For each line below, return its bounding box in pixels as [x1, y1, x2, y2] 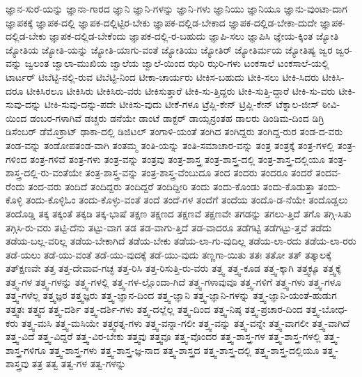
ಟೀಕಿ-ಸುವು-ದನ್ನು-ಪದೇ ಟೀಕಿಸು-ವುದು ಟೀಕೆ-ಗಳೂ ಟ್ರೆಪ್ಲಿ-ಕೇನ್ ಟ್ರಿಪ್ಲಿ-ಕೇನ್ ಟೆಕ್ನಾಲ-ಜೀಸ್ [44, 97, 320, 111]
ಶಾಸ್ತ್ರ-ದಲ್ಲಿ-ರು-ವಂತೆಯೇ [6, 165, 82, 180]
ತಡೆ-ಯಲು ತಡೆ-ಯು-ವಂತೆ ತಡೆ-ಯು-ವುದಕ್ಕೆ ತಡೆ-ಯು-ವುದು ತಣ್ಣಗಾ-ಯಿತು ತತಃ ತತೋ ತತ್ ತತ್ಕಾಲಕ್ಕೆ [6, 247, 331, 261]
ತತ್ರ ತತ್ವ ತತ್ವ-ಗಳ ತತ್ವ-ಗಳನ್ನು [31, 356, 126, 371]
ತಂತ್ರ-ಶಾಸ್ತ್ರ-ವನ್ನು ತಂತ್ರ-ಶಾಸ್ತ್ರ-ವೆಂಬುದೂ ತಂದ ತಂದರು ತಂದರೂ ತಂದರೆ [85, 165, 313, 180]
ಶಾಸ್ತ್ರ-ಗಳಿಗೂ [6, 342, 47, 357]
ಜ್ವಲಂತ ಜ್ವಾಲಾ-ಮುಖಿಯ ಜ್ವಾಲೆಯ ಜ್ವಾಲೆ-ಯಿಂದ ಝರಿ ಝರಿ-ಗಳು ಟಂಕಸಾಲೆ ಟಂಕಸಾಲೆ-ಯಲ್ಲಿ [24, 56, 329, 70]
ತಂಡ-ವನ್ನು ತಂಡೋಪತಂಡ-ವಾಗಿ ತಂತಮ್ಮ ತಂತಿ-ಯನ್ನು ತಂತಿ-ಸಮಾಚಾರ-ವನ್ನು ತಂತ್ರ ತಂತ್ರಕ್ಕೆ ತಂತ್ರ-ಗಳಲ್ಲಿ [6, 137, 334, 152]
